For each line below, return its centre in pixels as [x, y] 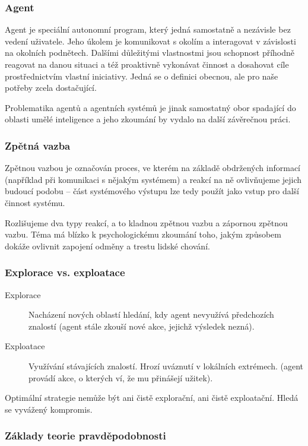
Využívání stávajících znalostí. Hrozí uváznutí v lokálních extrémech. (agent [166, 366]
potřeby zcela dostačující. [51, 88]
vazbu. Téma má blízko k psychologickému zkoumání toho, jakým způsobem [143, 234]
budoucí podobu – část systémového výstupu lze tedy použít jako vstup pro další [152, 191]
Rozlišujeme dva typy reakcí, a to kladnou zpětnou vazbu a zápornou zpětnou [146, 222]
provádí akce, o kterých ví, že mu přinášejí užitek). [121, 377]
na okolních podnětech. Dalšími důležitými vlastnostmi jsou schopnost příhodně [150, 53]
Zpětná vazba [38, 145]
